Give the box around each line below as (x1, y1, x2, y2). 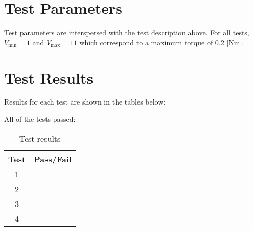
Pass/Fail (34, 152, 72, 165)
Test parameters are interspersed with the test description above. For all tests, (4, 27, 249, 38)
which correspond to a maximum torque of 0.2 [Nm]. (79, 37, 244, 47)
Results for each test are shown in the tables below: (4, 96, 166, 107)
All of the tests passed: (4, 114, 76, 124)
